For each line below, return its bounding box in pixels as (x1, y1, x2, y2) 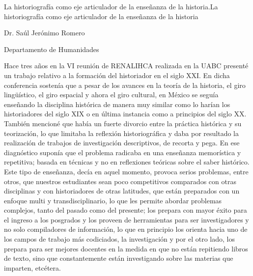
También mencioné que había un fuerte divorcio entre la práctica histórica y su (4, 118, 242, 128)
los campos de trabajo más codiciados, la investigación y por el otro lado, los (4, 234, 235, 244)
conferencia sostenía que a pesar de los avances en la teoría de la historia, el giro (4, 80, 246, 90)
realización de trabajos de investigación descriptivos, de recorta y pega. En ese (4, 138, 240, 148)
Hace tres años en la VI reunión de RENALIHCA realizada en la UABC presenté (4, 60, 249, 71)
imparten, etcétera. (4, 262, 61, 273)
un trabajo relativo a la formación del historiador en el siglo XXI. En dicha (4, 70, 230, 80)
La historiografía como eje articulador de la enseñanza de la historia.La (4, 1, 218, 11)
